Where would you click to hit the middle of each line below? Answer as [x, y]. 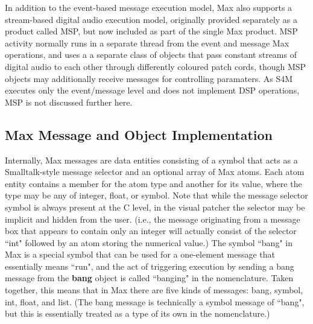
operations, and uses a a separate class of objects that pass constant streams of [151, 55]
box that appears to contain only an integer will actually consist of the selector [151, 231]
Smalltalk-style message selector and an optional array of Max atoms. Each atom [155, 172]
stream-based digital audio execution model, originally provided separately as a [151, 19]
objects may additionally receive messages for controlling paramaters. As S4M [149, 78]
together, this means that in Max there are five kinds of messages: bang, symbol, [154, 290]
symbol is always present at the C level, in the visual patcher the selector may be [155, 207]
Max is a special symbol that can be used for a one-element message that [140, 254]
